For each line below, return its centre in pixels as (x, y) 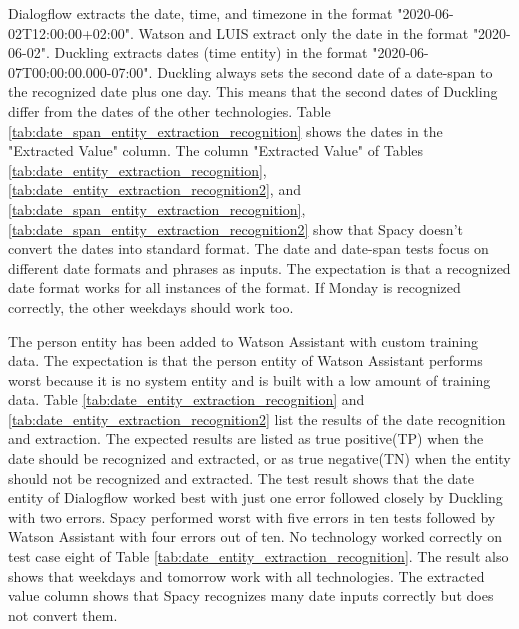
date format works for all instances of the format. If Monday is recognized (234, 287)
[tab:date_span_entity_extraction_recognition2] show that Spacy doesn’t (235, 228)
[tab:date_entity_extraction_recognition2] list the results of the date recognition (257, 418)
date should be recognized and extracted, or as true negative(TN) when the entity (259, 458)
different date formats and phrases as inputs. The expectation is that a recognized (259, 267)
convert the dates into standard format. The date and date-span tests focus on (248, 248)
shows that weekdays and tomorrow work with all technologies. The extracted (246, 575)
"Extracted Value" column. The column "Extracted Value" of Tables (216, 150)
